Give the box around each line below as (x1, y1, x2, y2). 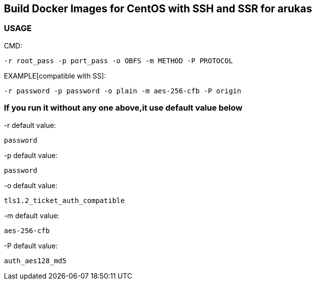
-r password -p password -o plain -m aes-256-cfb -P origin (4, 86, 241, 95)
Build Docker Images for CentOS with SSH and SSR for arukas (4, 2, 312, 15)
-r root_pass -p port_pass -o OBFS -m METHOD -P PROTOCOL (4, 56, 233, 65)
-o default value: (4, 181, 58, 190)
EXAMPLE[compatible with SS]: (4, 71, 106, 80)
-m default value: (4, 211, 60, 220)
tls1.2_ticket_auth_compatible (4, 196, 125, 204)
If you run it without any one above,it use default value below (4, 103, 243, 113)
